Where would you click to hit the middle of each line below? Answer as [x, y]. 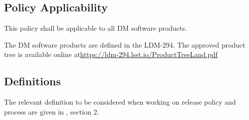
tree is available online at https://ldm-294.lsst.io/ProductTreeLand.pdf [111, 54]
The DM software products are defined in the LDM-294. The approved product [125, 44]
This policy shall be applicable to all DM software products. [96, 28]
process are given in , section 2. [52, 111]
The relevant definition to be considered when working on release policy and [120, 102]
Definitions [33, 81]
